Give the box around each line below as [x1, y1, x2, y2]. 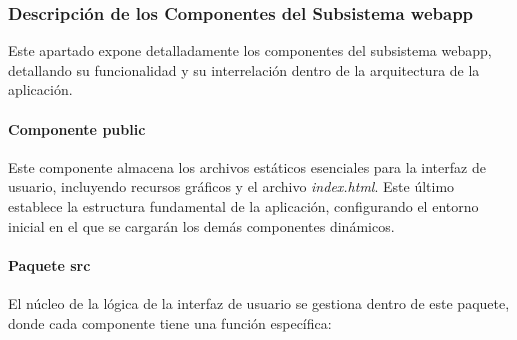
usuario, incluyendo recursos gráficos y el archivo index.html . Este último [8, 176, 455, 197]
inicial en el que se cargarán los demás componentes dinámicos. [8, 215, 395, 236]
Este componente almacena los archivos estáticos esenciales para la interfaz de [8, 156, 486, 177]
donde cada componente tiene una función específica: [8, 312, 332, 333]
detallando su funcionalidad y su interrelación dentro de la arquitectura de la [8, 59, 480, 80]
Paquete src [8, 254, 91, 275]
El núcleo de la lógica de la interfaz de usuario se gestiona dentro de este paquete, [8, 292, 510, 313]
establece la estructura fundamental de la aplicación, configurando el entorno [8, 195, 479, 216]
